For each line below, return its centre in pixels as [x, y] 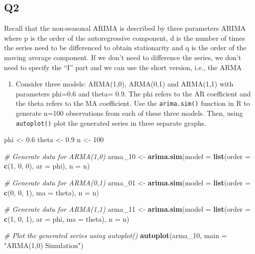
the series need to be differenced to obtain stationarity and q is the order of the [125, 47]
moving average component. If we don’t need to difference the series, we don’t [123, 57]
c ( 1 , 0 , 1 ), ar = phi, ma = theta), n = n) [67, 218]
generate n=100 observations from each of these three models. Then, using [129, 113]
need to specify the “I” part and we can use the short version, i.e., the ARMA [123, 67]
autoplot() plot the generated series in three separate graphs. [111, 123]
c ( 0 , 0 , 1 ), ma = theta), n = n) [52, 192]
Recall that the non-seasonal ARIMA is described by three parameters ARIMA [125, 28]
